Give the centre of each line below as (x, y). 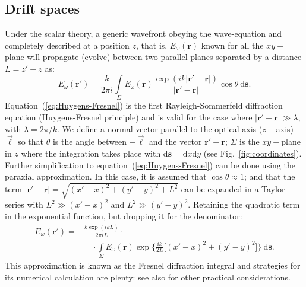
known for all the (232, 45)
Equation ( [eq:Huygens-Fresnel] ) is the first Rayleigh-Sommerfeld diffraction (144, 105)
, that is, (152, 45)
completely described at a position (67, 45)
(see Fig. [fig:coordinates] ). (253, 153)
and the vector (175, 141)
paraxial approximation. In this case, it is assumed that (106, 176)
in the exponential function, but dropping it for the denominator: (124, 216)
